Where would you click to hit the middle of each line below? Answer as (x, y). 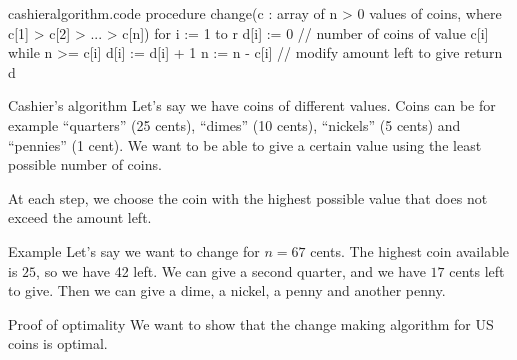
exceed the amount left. (80, 217)
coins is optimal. (58, 343)
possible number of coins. (85, 164)
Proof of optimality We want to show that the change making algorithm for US (251, 323)
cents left (477, 270)
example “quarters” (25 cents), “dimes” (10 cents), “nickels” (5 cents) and (234, 124)
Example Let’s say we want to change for (134, 250)
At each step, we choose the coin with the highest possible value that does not (248, 197)
